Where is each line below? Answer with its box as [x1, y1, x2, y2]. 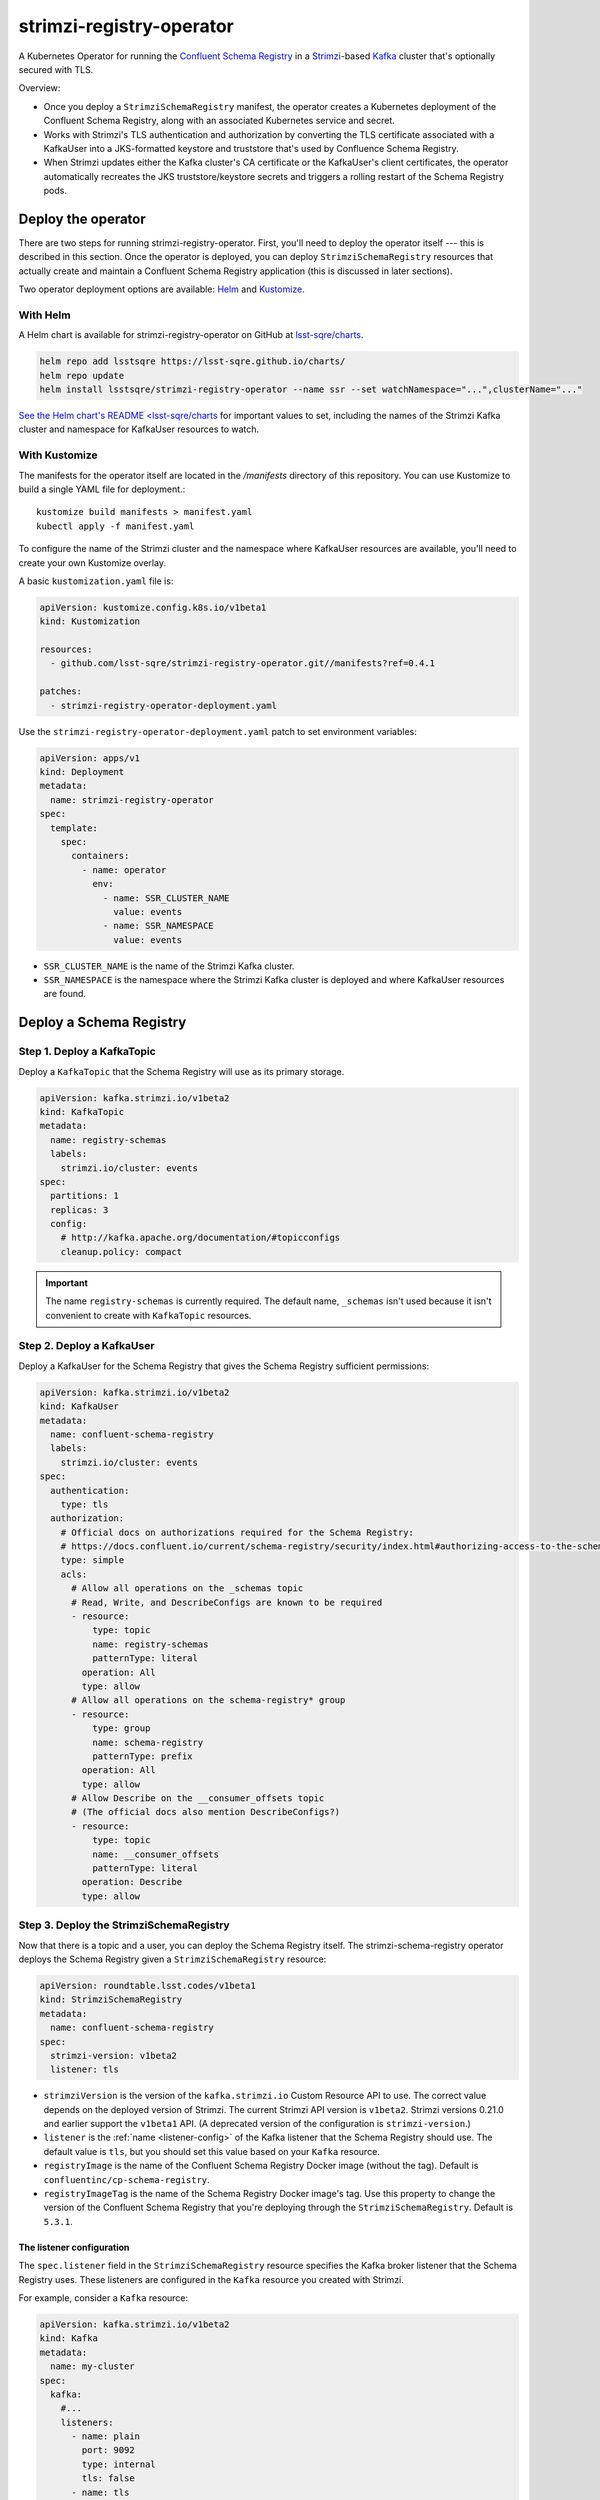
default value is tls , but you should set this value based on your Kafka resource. [43, 2145, 380, 2157]
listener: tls [50, 2064, 120, 2075]
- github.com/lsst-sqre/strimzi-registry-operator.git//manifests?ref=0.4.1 [50, 658, 435, 669]
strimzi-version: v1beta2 [50, 2050, 177, 2061]
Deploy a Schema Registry [18, 1014, 187, 1031]
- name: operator [81, 864, 167, 875]
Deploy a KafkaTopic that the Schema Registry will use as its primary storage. [18, 1065, 345, 1077]
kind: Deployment [39, 766, 125, 777]
